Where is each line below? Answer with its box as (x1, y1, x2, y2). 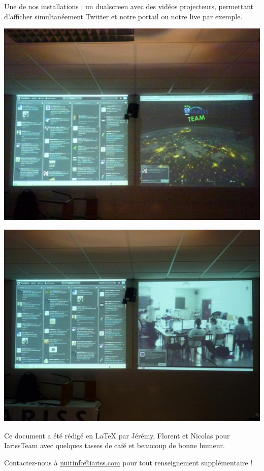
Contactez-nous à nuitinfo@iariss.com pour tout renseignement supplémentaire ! (4, 457, 253, 467)
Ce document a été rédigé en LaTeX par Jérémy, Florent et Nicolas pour (4, 430, 230, 441)
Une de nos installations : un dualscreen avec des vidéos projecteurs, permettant (4, 1, 254, 11)
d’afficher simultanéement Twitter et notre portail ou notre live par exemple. (4, 11, 243, 21)
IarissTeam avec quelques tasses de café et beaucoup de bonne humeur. (4, 440, 225, 451)
